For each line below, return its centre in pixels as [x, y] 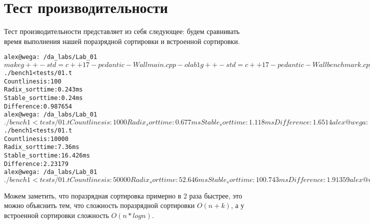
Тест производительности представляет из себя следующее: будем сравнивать [122, 31]
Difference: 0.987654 [38, 106]
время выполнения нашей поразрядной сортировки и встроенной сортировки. [122, 41]
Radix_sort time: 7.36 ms [42, 147]
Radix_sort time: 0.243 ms [43, 90]
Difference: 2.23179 [36, 164]
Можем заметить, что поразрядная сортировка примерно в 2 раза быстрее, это [123, 195]
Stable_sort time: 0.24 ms [43, 98]
